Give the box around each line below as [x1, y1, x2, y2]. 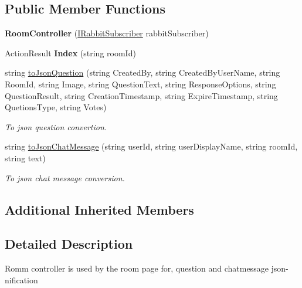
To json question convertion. [5, 120, 107, 133]
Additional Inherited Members [5, 200, 194, 218]
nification [5, 273, 38, 286]
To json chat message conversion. [5, 171, 125, 184]
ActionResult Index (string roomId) [5, 46, 136, 59]
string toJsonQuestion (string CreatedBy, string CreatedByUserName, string [5, 66, 280, 79]
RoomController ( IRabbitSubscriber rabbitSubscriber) [5, 27, 209, 39]
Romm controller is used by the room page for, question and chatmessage [5, 262, 269, 275]
